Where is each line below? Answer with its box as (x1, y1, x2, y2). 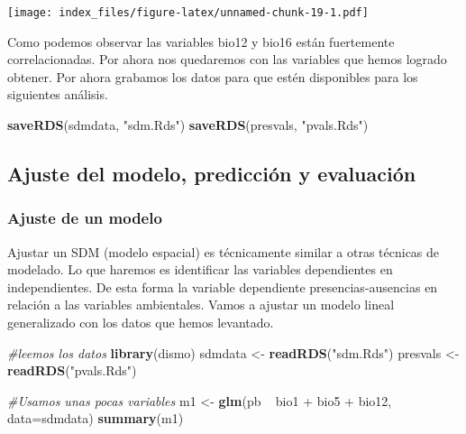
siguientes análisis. (7, 85, 108, 104)
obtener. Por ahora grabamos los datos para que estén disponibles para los (7, 67, 418, 86)
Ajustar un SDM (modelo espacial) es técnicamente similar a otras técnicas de (7, 242, 440, 261)
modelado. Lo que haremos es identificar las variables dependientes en (7, 260, 393, 279)
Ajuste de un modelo (7, 207, 162, 229)
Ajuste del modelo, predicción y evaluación (7, 160, 416, 188)
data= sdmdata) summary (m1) (7, 409, 184, 428)
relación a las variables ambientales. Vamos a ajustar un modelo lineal (7, 295, 395, 314)
